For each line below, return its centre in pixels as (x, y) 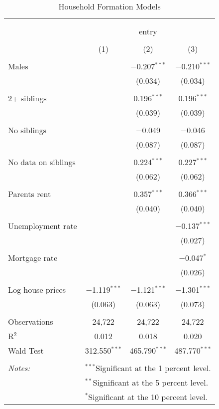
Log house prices (37, 290)
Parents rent (30, 194)
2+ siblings (27, 98)
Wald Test (26, 350)
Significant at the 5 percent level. (151, 382)
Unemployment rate (43, 226)
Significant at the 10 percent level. (148, 397)
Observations (31, 321)
